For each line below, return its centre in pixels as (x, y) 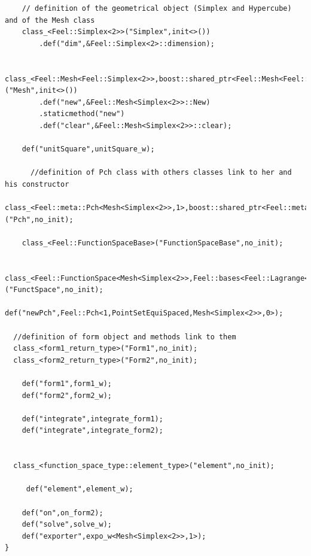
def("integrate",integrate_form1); (92, 419)
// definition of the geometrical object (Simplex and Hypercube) (157, 8)
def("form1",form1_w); (67, 384)
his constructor (37, 184)
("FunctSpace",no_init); (54, 290)
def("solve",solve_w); (67, 525)
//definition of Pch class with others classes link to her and (161, 173)
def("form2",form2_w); (67, 395)
